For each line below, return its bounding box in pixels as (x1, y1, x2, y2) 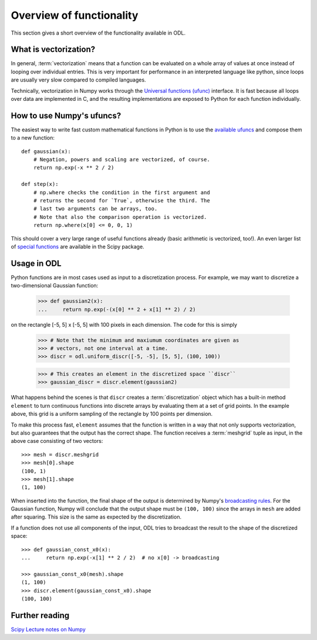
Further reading (11, 610, 70, 620)
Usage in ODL (11, 258, 62, 268)
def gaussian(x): (21, 148, 71, 155)
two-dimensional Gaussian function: (11, 282, 99, 289)
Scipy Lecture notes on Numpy (11, 625, 86, 633)
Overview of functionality (11, 9, 139, 22)
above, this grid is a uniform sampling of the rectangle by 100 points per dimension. (11, 411, 213, 418)
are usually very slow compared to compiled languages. (11, 76, 146, 83)
